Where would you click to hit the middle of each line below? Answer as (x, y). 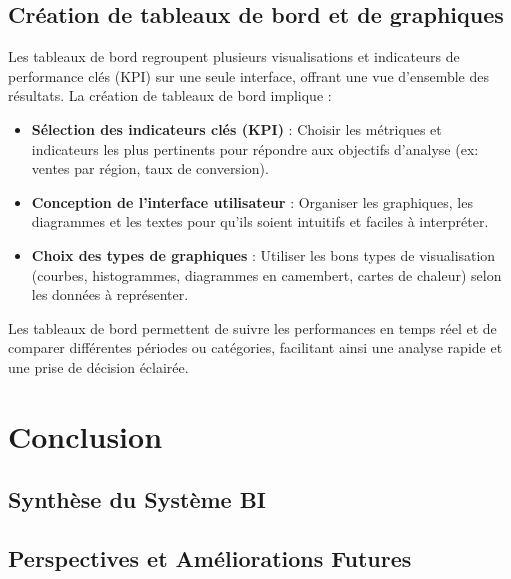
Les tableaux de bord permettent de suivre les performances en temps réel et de (252, 327)
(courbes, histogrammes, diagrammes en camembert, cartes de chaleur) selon (266, 274)
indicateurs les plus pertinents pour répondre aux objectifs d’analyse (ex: (255, 148)
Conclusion (85, 435)
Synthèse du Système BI (137, 499)
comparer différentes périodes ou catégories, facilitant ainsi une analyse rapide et (255, 347)
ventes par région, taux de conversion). (150, 168)
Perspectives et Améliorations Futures (210, 558)
